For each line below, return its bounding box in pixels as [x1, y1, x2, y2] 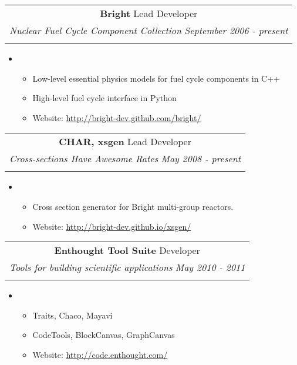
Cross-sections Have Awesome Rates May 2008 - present [9, 152, 241, 166]
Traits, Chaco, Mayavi [32, 309, 113, 321]
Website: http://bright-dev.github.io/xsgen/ [32, 220, 191, 232]
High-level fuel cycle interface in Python [32, 92, 177, 104]
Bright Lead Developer [100, 6, 198, 20]
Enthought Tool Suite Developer [54, 243, 200, 257]
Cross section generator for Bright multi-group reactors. [32, 200, 234, 212]
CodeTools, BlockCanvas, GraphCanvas [32, 329, 175, 341]
